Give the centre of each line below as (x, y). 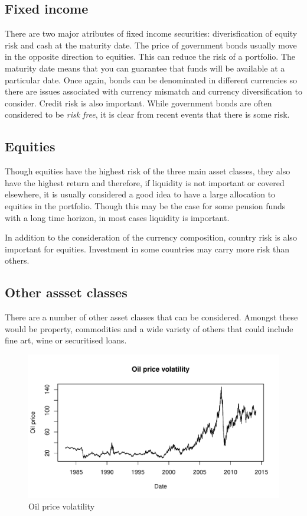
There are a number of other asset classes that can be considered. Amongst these (151, 317)
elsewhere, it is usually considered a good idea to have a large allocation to (140, 194)
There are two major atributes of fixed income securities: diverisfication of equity (151, 33)
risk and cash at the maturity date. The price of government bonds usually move (151, 45)
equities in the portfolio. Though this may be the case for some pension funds (145, 205)
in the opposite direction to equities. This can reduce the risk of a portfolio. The (150, 56)
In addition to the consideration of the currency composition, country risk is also (151, 237)
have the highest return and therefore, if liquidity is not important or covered (145, 182)
